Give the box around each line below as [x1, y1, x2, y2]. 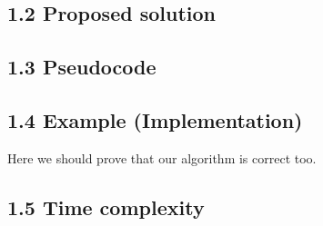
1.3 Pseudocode [7, 53, 156, 81]
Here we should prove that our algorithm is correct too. [7, 148, 317, 167]
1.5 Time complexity [7, 192, 205, 221]
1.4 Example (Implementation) [7, 105, 303, 133]
